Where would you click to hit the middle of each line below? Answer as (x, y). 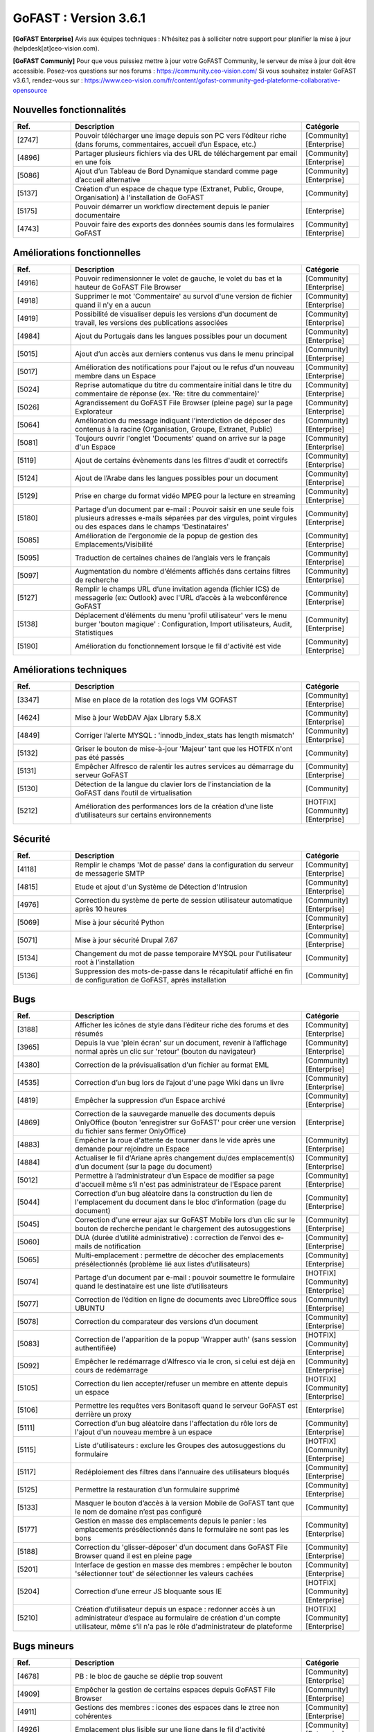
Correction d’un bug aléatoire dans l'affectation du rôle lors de (176, 1424)
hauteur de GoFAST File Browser (128, 287)
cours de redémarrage (112, 1370)
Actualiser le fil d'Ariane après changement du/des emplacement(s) (185, 1158)
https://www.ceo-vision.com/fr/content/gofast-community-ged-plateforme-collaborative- (212, 80)
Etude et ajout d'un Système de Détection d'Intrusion (161, 887)
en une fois (93, 162)
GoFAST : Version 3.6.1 (79, 18)
